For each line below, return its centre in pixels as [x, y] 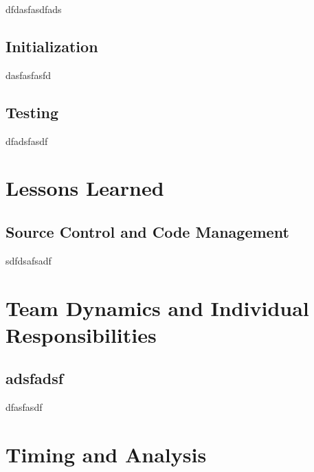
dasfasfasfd [28, 75]
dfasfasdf [24, 407]
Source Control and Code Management [147, 231]
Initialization [52, 46]
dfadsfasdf [27, 141]
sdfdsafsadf [29, 260]
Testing [32, 112]
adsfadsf [35, 378]
